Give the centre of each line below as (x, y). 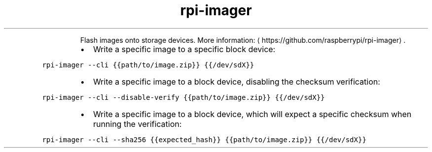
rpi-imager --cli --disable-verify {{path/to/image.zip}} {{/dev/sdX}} (183, 97)
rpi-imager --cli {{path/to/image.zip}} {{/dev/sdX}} (148, 65)
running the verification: (137, 124)
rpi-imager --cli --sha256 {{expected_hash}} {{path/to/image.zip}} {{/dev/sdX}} (204, 139)
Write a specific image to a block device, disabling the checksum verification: (236, 81)
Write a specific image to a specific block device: (184, 49)
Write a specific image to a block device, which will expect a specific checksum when (252, 114)
